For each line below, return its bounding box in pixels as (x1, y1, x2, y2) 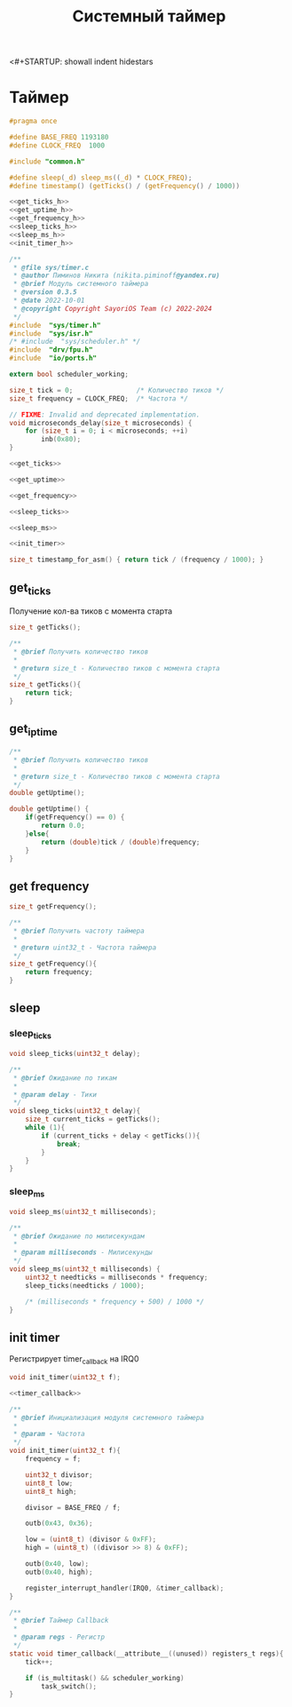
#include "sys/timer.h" (9, 321, 101, 329)
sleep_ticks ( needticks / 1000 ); (25, 1281, 145, 1290)
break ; (56, 1139, 82, 1148)
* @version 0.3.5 (12, 288, 77, 297)
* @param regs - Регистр (12, 1632, 105, 1642)
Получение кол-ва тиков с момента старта (9, 606, 173, 616)
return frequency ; (25, 968, 93, 977)
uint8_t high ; (25, 1487, 77, 1496)
